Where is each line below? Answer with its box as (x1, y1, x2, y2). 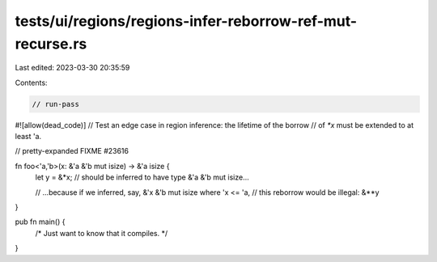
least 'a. (15, 132, 42, 142)
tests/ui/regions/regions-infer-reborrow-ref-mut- (15, 12, 358, 30)
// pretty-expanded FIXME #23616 (15, 146, 129, 156)
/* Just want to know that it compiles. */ (35, 228, 168, 238)
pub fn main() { (15, 217, 66, 226)
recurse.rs (15, 35, 87, 53)
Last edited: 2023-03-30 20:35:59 (15, 63, 130, 73)
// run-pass (32, 99, 80, 108)
